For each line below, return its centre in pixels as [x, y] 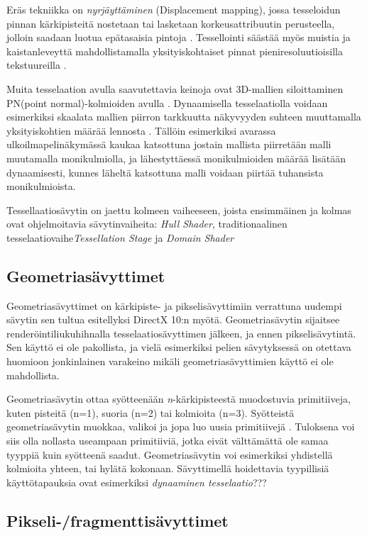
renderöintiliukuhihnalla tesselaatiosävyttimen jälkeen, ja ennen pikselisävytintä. [181, 333]
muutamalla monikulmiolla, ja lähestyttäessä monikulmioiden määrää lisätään [176, 158]
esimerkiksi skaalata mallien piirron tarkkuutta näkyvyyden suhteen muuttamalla [184, 117]
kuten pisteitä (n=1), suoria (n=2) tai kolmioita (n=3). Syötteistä [150, 412]
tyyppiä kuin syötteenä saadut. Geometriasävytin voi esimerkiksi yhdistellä [170, 454]
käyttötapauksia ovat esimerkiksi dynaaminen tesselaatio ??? [137, 482]
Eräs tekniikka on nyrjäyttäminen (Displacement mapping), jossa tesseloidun [174, 9]
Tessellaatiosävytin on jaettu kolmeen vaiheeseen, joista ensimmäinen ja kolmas [179, 210]
